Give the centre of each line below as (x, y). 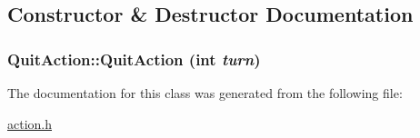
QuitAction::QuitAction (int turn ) (134, 59)
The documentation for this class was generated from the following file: (205, 93)
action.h (30, 123)
